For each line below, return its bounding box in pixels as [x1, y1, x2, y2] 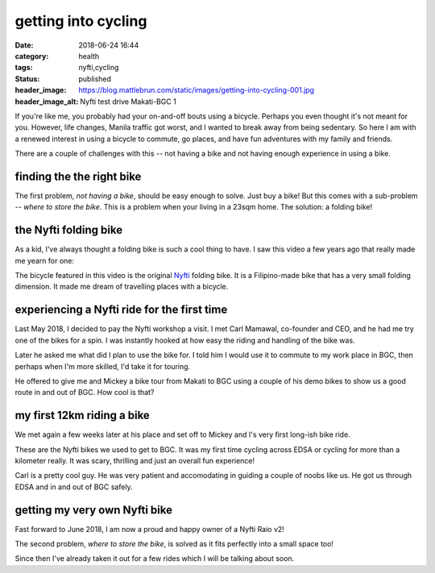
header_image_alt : [14, 97, 79, 106]
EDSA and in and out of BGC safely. [14, 482, 133, 492]
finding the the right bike [14, 169, 142, 183]
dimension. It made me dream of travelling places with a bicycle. [14, 282, 229, 292]
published [78, 73, 112, 84]
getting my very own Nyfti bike [14, 503, 173, 517]
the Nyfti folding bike [14, 223, 123, 237]
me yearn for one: [14, 255, 75, 265]
